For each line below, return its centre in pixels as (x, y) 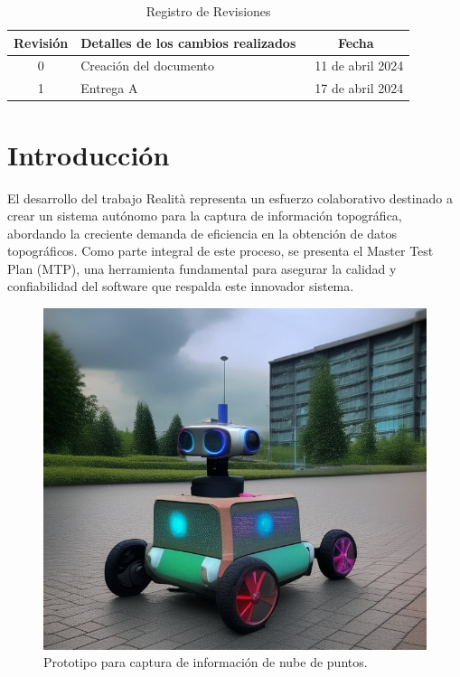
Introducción (89, 154)
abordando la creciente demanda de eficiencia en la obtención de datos (202, 233)
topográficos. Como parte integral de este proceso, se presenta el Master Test (221, 251)
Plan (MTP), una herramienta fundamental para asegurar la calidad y (202, 268)
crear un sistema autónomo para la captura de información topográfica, (205, 216)
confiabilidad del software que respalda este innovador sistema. (181, 286)
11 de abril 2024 (359, 66)
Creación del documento (148, 66)
